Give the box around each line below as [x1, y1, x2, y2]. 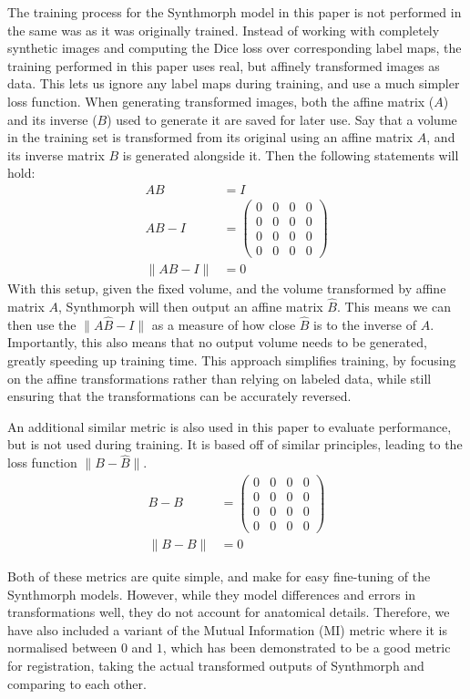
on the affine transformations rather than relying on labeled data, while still [7, 368, 432, 387]
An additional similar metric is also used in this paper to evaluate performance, [7, 416, 452, 436]
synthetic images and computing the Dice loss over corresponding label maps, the [7, 38, 462, 57]
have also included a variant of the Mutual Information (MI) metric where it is [7, 620, 447, 639]
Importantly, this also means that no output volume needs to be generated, [7, 333, 427, 352]
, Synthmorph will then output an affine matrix [58, 297, 323, 316]
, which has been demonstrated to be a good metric [162, 638, 451, 657]
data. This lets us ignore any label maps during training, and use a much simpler [7, 74, 460, 93]
